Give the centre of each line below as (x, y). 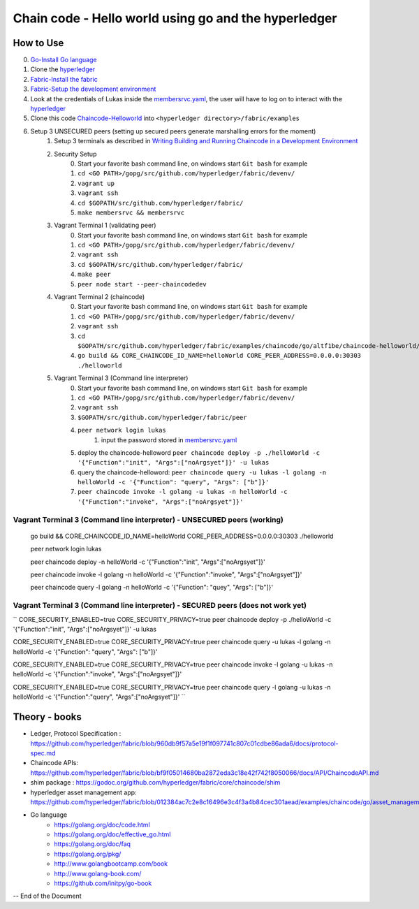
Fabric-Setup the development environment (93, 89)
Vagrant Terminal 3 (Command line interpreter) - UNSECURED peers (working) (148, 519)
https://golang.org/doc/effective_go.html (112, 834)
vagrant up (96, 183)
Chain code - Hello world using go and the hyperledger (175, 18)
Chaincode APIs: (54, 763)
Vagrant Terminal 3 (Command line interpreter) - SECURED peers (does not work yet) (160, 606)
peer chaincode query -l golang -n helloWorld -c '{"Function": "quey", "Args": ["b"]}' (152, 588)
